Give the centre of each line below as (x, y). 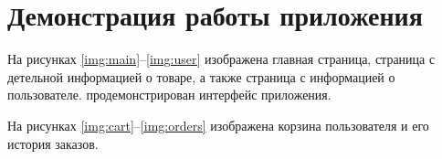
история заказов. (53, 143)
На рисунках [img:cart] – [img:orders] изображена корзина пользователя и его (218, 125)
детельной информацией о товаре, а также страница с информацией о (201, 76)
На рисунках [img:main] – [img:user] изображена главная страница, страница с (221, 59)
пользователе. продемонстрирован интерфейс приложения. (169, 95)
